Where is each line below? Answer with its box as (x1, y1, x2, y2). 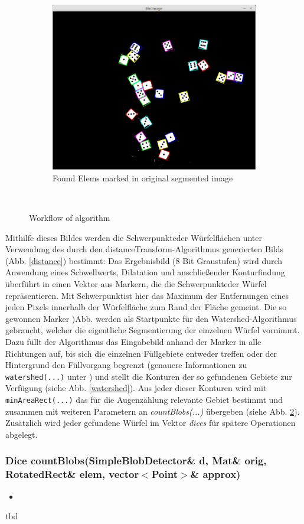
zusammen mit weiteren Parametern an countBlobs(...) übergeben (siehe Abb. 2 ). (5, 405, 300, 417)
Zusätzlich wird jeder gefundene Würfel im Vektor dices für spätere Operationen (5, 416, 296, 429)
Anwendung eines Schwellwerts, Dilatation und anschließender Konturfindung (5, 266, 285, 278)
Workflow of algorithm (29, 211, 110, 224)
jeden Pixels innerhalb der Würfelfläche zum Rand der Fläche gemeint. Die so (5, 301, 287, 313)
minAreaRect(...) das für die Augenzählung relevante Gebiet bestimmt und (5, 393, 283, 406)
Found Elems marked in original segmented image (53, 171, 233, 184)
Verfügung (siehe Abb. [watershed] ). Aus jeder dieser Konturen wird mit (5, 382, 267, 394)
